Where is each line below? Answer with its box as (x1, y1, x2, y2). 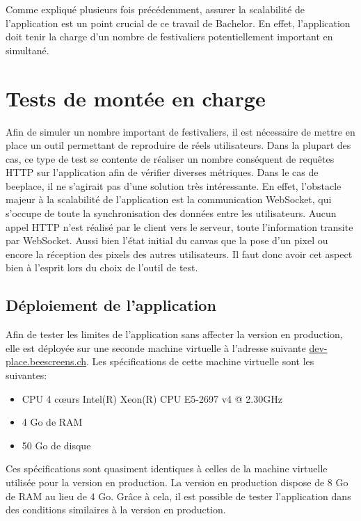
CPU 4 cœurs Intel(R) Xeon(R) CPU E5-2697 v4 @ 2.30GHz (22, 391, 282, 406)
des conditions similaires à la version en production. (6, 502, 226, 517)
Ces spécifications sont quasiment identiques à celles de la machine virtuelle (6, 461, 328, 476)
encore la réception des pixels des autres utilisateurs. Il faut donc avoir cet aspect (6, 246, 353, 261)
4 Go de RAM (22, 415, 83, 429)
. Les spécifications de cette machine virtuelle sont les (86, 354, 314, 369)
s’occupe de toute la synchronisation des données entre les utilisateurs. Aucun (6, 206, 337, 221)
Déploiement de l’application (6, 294, 216, 316)
